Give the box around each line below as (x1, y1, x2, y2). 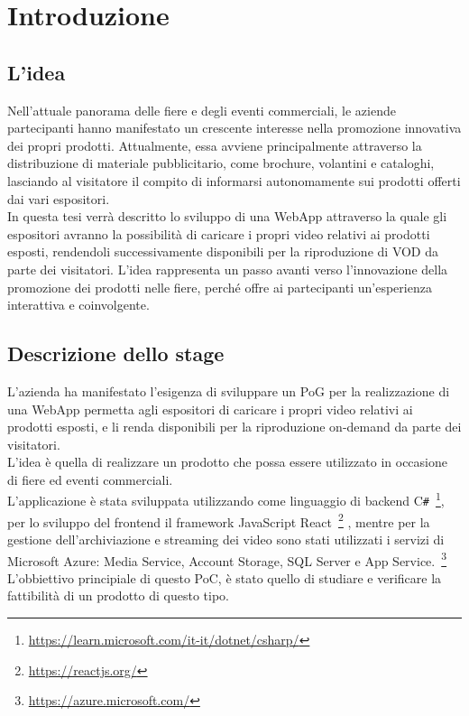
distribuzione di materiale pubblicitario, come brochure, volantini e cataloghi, (7, 153, 435, 172)
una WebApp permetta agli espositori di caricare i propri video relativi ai (7, 399, 413, 418)
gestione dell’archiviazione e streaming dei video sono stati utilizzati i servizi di (7, 530, 445, 549)
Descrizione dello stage (7, 339, 225, 367)
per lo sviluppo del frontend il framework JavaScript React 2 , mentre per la (7, 509, 430, 531)
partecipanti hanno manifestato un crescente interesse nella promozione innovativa (7, 118, 462, 137)
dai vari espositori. (7, 189, 110, 208)
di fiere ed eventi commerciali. (7, 470, 173, 488)
